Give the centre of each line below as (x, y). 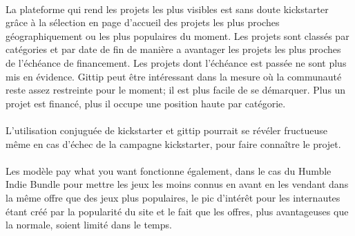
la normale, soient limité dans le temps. (89, 225)
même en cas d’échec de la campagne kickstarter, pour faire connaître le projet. (173, 143)
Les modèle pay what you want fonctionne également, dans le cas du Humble (169, 170)
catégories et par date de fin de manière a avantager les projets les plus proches (173, 49)
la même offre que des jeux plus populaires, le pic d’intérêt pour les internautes (173, 197)
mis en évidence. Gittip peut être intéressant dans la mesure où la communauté (174, 76)
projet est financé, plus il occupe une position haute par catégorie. (146, 103)
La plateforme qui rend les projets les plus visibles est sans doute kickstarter (167, 9)
